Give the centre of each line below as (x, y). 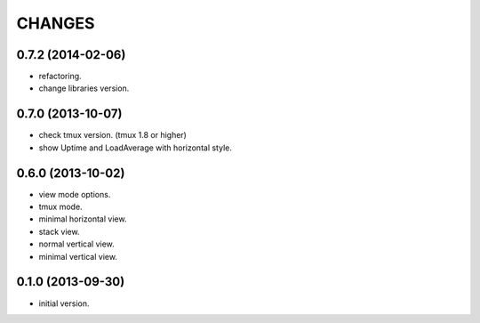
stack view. (59, 231)
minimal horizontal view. (83, 219)
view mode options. (75, 194)
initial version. (64, 303)
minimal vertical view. (78, 256)
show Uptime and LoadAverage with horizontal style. (136, 148)
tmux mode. (61, 207)
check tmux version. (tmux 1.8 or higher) (112, 135)
